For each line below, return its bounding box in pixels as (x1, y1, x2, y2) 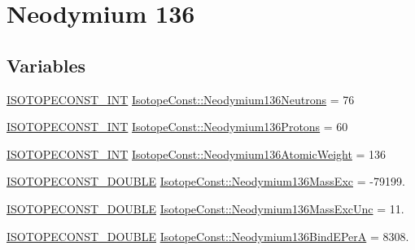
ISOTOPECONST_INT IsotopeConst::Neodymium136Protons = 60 (7, 118, 348, 135)
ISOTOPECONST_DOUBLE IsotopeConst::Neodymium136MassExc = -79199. (7, 173, 405, 190)
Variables (7, 52, 86, 77)
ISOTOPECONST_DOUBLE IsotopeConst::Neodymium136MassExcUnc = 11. (7, 200, 404, 217)
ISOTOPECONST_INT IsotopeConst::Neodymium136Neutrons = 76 (7, 90, 355, 107)
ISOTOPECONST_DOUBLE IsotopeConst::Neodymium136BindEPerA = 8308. (7, 227, 409, 244)
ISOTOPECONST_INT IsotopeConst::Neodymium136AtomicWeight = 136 (7, 145, 387, 162)
